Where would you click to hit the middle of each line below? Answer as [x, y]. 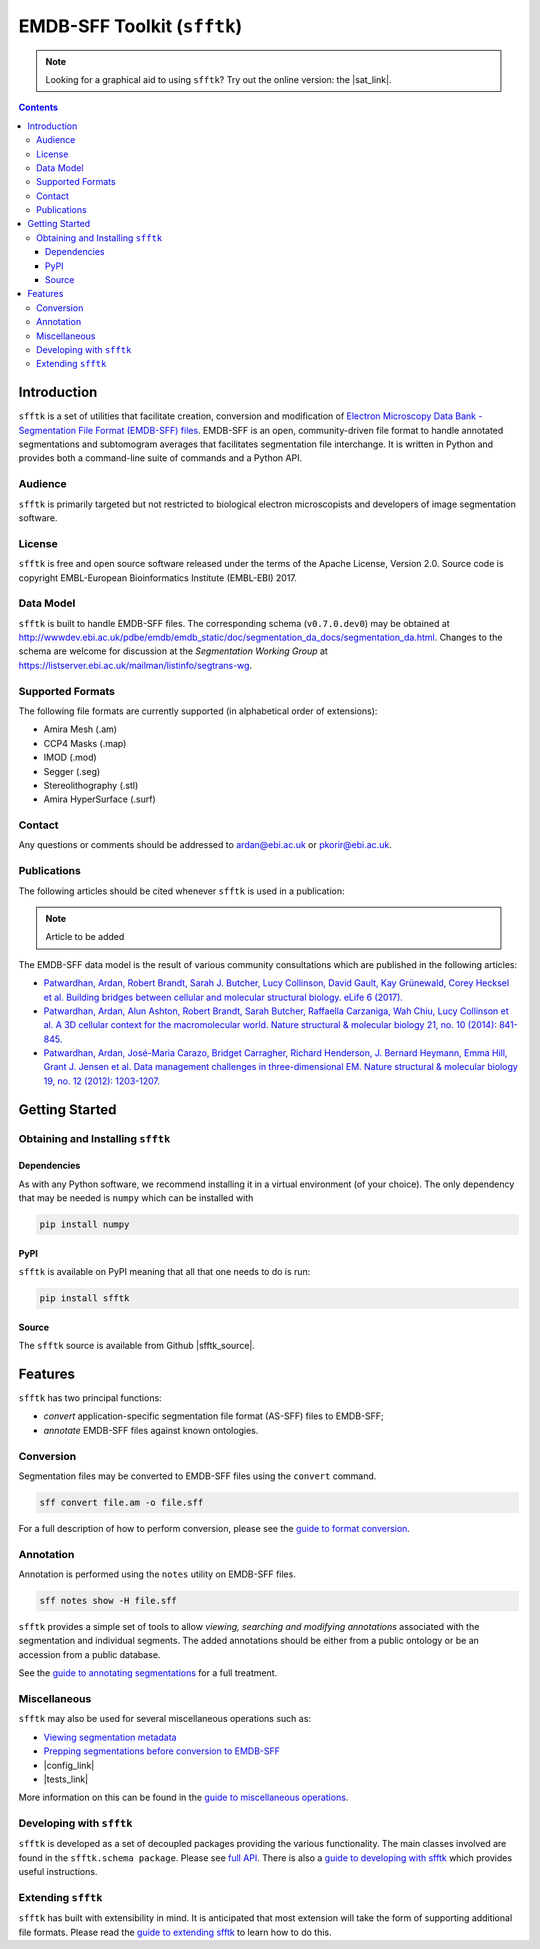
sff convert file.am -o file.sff [121, 1502]
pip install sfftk [84, 1298]
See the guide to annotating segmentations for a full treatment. [148, 1673]
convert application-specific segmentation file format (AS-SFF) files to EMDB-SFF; [213, 1416]
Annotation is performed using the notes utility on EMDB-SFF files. [157, 1574]
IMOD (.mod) [70, 757]
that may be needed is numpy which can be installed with [136, 1198]
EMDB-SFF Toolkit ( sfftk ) [130, 26]
